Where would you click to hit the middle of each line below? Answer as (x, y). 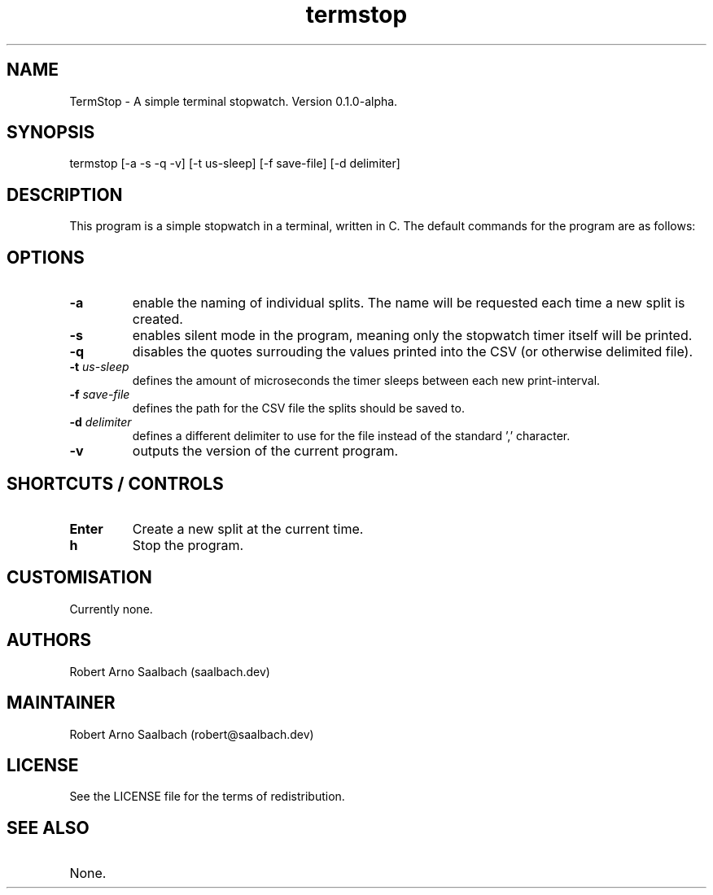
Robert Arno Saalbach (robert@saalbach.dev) (192, 734)
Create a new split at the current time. (248, 528)
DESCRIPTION (65, 194)
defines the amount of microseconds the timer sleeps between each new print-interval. (366, 381)
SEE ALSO (48, 827)
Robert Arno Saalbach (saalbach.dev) (170, 671)
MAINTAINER (61, 703)
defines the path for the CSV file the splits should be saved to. (298, 408)
